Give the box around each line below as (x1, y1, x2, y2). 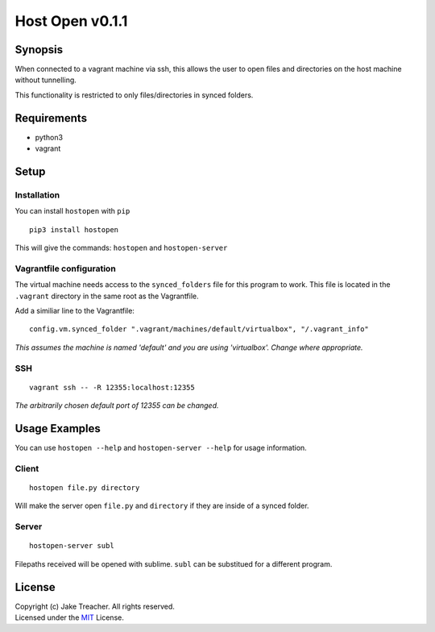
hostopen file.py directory (29, 483, 140, 492)
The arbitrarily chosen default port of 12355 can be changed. (14, 401, 219, 410)
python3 (35, 132, 64, 142)
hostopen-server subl (29, 541, 114, 551)
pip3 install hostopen (29, 225, 119, 234)
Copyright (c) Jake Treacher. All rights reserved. (14, 601, 175, 611)
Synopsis (14, 43, 64, 56)
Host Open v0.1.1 (14, 12, 128, 30)
